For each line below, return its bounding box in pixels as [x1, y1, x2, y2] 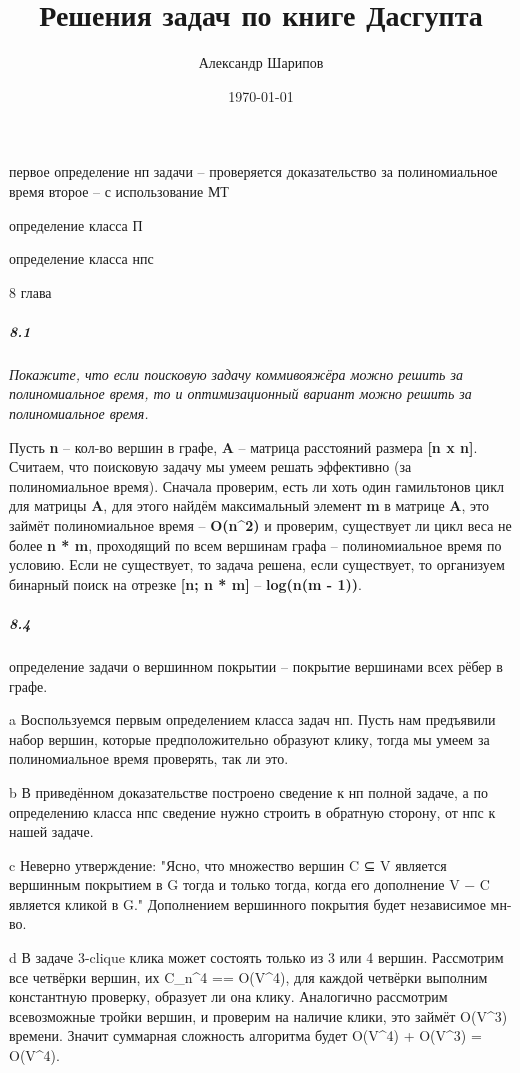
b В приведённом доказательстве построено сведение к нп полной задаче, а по [9, 781, 488, 802]
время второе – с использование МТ [9, 180, 229, 201]
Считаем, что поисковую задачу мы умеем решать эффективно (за [9, 456, 412, 477]
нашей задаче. [9, 821, 94, 842]
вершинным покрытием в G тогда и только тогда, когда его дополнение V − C [9, 874, 490, 895]
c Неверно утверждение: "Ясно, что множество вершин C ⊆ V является [9, 854, 447, 875]
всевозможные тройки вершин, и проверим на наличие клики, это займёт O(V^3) [9, 1005, 508, 1026]
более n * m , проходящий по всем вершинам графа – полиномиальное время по [9, 534, 502, 555]
